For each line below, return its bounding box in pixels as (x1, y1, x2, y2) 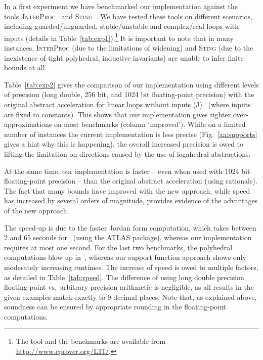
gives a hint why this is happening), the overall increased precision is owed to (4, 139, 244, 149)
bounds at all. (4, 62, 47, 73)
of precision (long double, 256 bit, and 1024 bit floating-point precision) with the (4, 89, 254, 100)
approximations (4, 119, 52, 129)
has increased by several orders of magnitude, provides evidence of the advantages (4, 195, 258, 206)
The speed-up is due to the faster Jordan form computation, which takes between (4, 222, 256, 233)
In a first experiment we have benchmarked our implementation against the (4, 1, 238, 11)
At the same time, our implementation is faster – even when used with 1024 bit (4, 165, 250, 176)
